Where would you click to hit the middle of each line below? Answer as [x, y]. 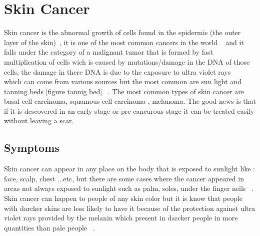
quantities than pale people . [49, 227]
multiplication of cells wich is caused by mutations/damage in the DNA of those [127, 61]
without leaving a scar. [39, 121]
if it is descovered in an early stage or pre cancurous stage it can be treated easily [129, 110]
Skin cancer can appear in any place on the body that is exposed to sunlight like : [129, 169]
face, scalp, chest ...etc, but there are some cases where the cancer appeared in [124, 178]
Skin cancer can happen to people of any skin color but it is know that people [123, 198]
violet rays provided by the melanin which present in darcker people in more [121, 218]
